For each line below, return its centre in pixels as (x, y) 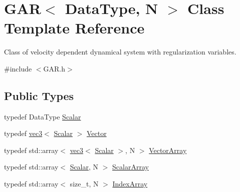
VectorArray (168, 150)
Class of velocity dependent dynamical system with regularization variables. (120, 52)
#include (18, 68)
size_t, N (84, 184)
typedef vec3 (23, 133)
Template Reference (74, 28)
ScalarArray (131, 167)
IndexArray (130, 184)
